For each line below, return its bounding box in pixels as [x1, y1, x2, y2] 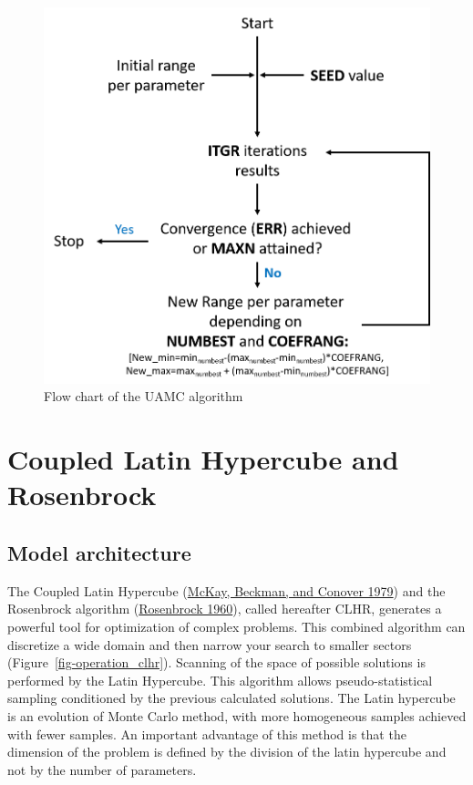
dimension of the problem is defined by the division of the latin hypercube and [7, 742, 447, 761]
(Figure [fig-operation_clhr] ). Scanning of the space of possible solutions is [7, 653, 426, 672]
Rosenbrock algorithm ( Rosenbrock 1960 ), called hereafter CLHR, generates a [7, 599, 442, 618]
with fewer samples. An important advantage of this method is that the [7, 724, 406, 743]
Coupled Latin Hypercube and [7, 440, 399, 478]
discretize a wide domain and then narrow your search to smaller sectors [7, 635, 412, 654]
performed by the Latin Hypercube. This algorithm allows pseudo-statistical [7, 670, 433, 689]
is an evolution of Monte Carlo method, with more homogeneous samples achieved [7, 707, 467, 725]
